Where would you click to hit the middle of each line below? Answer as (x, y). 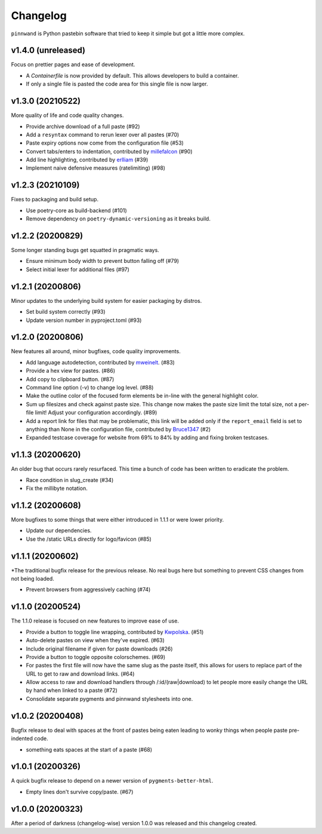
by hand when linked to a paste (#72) (72, 691)
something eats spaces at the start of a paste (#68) (89, 749)
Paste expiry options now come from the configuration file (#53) (105, 143)
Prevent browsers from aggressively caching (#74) (88, 590)
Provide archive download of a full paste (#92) (83, 126)
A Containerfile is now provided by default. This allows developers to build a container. (132, 75)
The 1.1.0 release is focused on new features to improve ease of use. (95, 621)
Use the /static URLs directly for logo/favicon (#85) (89, 539)
